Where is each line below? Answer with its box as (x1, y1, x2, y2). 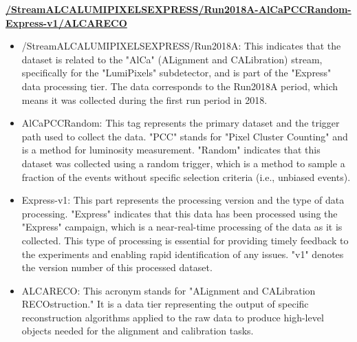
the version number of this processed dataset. (21, 260, 213, 275)
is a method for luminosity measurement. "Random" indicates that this (21, 142, 321, 157)
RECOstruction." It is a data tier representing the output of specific (21, 297, 309, 311)
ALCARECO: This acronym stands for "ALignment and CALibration (21, 283, 316, 297)
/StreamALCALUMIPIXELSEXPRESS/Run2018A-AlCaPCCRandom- (6, 2, 351, 16)
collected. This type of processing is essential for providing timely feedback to (21, 233, 349, 247)
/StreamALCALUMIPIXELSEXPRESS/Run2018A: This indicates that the (21, 39, 341, 53)
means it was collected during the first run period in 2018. (21, 92, 268, 107)
